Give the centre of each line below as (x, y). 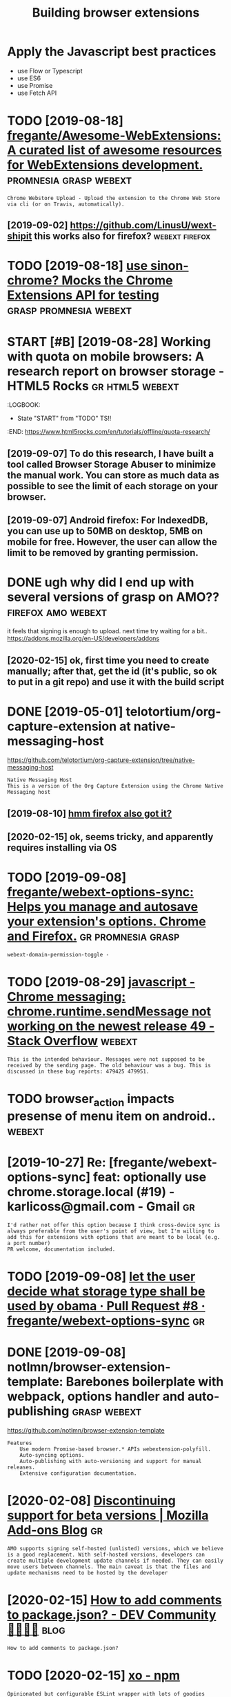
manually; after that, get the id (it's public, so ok (112, 671)
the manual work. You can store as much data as (113, 475)
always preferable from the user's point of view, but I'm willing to (111, 1231)
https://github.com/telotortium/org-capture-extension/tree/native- (101, 760)
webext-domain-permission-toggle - (58, 955)
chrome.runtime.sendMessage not (109, 1011)
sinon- (170, 266)
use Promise (35, 85)
